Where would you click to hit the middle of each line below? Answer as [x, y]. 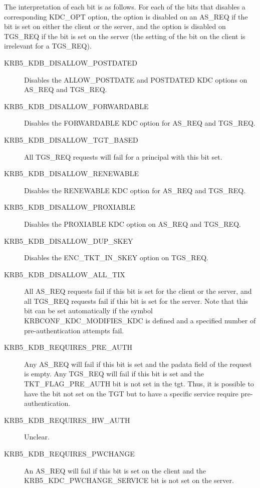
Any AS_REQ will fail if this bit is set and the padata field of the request [138, 364]
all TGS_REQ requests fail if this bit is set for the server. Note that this [136, 301]
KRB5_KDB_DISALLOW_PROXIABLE [70, 207]
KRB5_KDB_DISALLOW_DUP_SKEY [69, 240]
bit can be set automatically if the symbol [88, 311]
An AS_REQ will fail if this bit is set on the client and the [115, 470]
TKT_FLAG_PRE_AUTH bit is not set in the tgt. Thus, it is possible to [139, 384]
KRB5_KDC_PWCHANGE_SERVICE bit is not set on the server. [129, 480]
